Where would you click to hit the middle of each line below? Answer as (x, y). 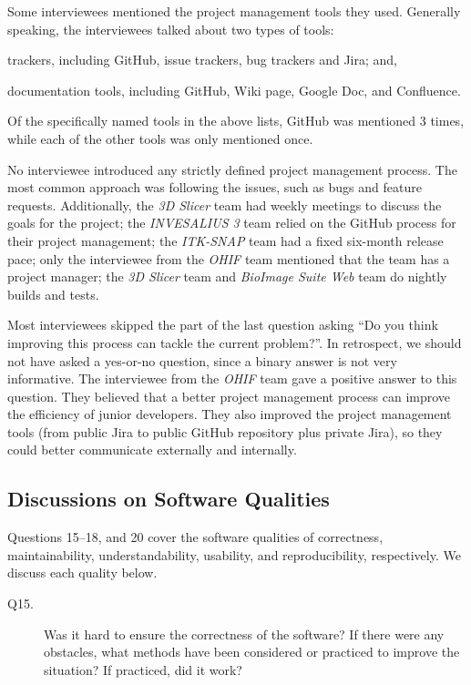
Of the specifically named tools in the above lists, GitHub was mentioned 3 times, (236, 121)
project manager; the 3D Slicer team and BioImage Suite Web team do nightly (227, 276)
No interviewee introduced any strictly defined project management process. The (232, 169)
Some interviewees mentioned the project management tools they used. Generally (234, 11)
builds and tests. (53, 294)
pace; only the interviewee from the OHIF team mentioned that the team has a (229, 258)
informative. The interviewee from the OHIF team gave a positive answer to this (232, 378)
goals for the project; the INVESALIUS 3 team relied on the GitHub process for (232, 223)
